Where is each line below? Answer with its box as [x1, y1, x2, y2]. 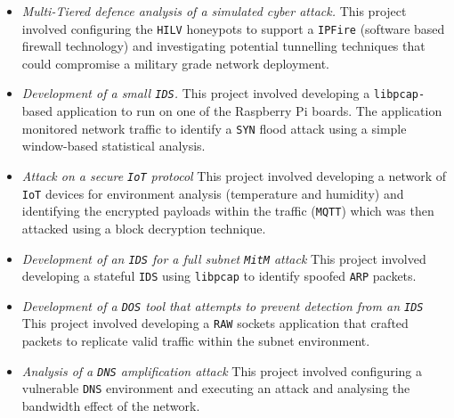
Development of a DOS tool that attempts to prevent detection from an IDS [21, 296, 424, 315]
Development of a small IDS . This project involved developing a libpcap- [21, 84, 426, 102]
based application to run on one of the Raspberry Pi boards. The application [21, 102, 442, 120]
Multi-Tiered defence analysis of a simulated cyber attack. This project [21, 2, 407, 20]
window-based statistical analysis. [21, 136, 206, 155]
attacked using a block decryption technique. [21, 218, 266, 237]
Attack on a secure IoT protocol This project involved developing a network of [21, 166, 447, 184]
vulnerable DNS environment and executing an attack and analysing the [21, 379, 410, 398]
